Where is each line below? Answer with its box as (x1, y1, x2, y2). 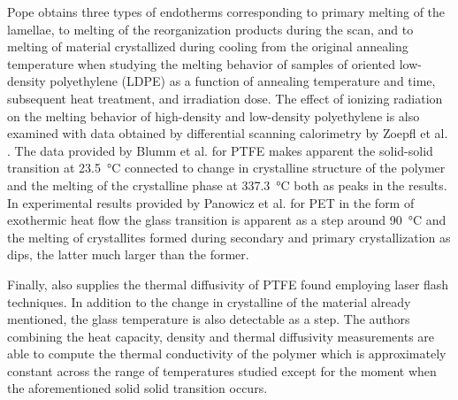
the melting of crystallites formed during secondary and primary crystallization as (7, 227, 451, 246)
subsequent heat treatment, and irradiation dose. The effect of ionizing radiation (7, 88, 443, 107)
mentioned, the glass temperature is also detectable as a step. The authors (7, 310, 410, 328)
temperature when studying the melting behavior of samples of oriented (7, 54, 396, 73)
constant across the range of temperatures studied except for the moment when (7, 361, 437, 380)
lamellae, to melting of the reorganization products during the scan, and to (7, 19, 414, 38)
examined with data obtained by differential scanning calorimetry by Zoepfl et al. (7, 124, 448, 142)
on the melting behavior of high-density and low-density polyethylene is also (7, 106, 420, 125)
